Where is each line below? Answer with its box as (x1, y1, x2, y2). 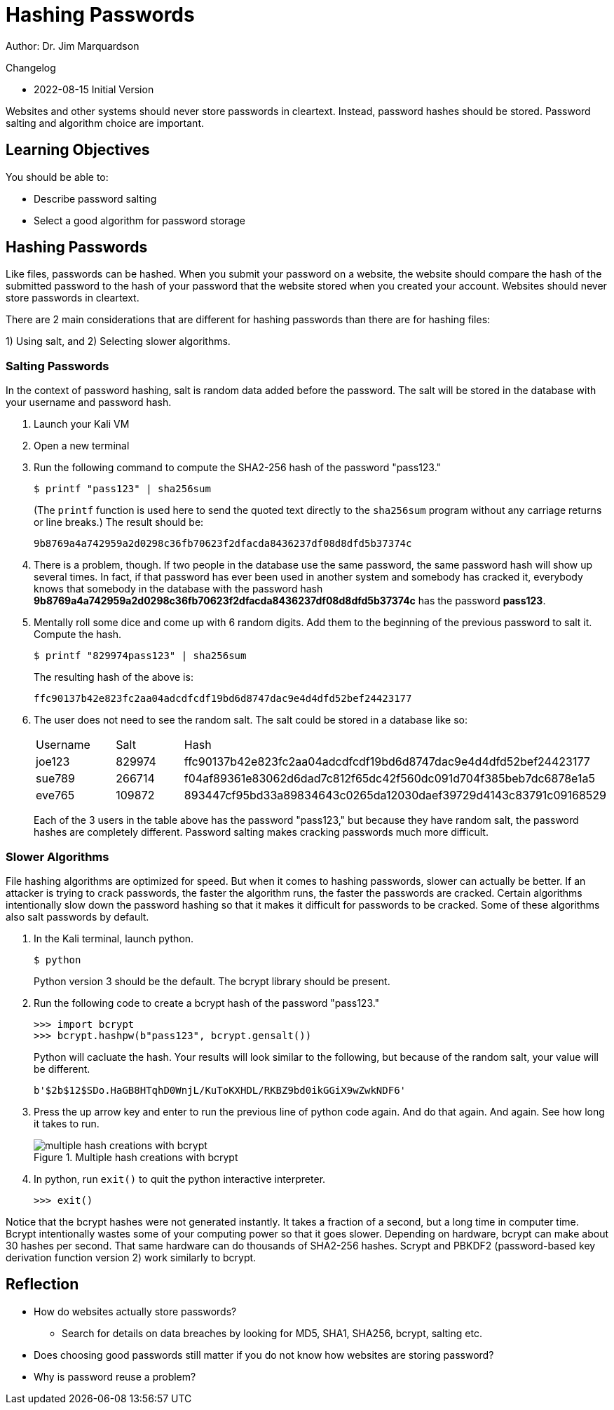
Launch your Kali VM (34, 418, 130, 431)
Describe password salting (34, 192, 157, 205)
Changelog (6, 61, 56, 74)
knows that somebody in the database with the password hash (34, 583, 323, 595)
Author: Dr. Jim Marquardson (6, 39, 139, 52)
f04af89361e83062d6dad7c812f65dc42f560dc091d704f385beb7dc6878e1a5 (184, 771, 595, 786)
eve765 (36, 788, 75, 803)
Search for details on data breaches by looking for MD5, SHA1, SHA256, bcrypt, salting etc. (62, 1327, 482, 1339)
